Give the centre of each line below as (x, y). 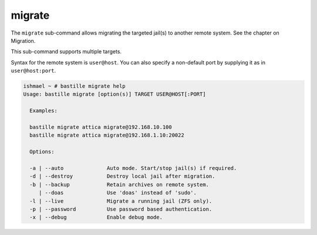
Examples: (44, 111)
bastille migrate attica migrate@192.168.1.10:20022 (107, 135)
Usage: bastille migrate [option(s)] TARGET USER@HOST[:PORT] (114, 94)
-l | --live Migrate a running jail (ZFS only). (121, 201)
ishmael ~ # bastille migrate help (74, 86)
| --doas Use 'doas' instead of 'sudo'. (117, 193)
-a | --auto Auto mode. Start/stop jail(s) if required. (133, 168)
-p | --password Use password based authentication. (121, 209)
